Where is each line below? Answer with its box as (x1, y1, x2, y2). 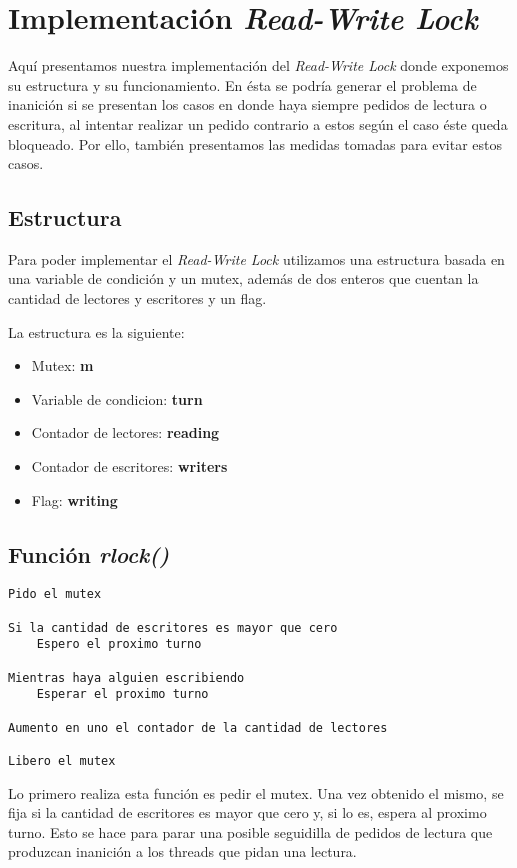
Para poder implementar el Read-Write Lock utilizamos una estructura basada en (8, 248, 505, 269)
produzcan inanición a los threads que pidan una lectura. (8, 841, 357, 862)
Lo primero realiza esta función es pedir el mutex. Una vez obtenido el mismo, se (8, 782, 504, 803)
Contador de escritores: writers (31, 456, 228, 477)
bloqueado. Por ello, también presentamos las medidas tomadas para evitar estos (8, 133, 502, 154)
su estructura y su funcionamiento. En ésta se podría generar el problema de (8, 74, 477, 95)
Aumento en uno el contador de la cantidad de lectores (8, 720, 388, 735)
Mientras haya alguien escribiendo (8, 670, 245, 685)
